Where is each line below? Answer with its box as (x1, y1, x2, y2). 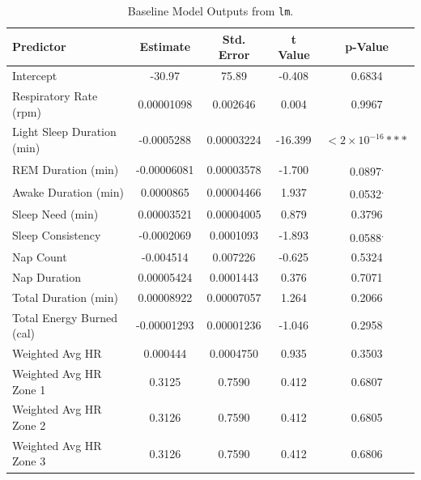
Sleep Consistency (12, 227, 101, 244)
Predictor (12, 38, 66, 55)
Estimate (139, 38, 191, 55)
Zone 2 (12, 417, 46, 433)
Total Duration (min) (12, 288, 118, 305)
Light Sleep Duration (12, 123, 117, 140)
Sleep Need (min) (12, 205, 99, 222)
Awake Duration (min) (12, 184, 124, 201)
